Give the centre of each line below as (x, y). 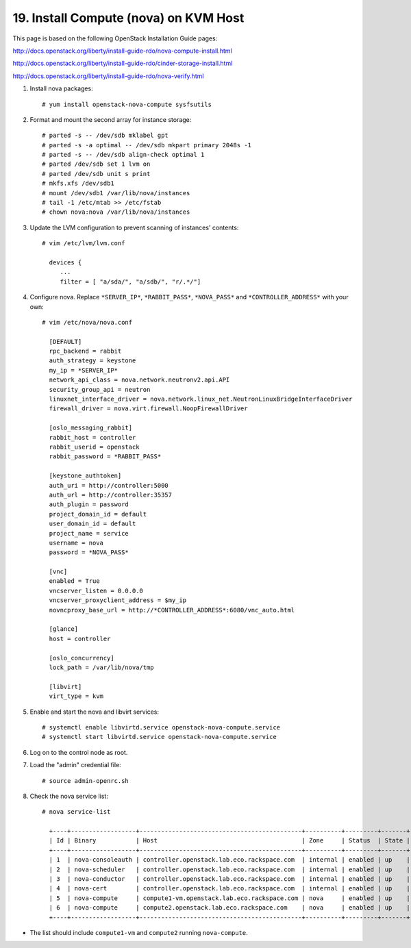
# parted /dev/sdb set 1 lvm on (96, 164)
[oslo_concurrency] (82, 658)
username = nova (76, 542)
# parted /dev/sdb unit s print (96, 174)
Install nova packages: (61, 88)
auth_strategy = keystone (92, 361)
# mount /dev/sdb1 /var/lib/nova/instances (116, 193)
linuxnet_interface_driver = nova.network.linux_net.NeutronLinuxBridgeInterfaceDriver (201, 399)
